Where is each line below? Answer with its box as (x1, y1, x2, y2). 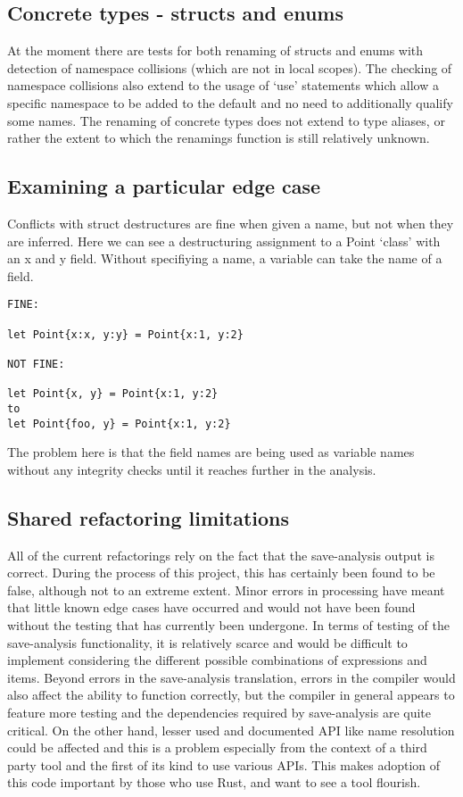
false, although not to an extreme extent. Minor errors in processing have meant (7, 580, 445, 599)
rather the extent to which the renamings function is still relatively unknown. (7, 129, 430, 147)
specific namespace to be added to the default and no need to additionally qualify (7, 93, 453, 112)
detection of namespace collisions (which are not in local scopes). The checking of (7, 58, 452, 77)
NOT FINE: (7, 357, 65, 370)
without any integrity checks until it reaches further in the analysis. (7, 460, 376, 478)
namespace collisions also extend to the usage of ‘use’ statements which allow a (7, 76, 439, 95)
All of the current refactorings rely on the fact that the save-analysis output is (7, 545, 434, 564)
